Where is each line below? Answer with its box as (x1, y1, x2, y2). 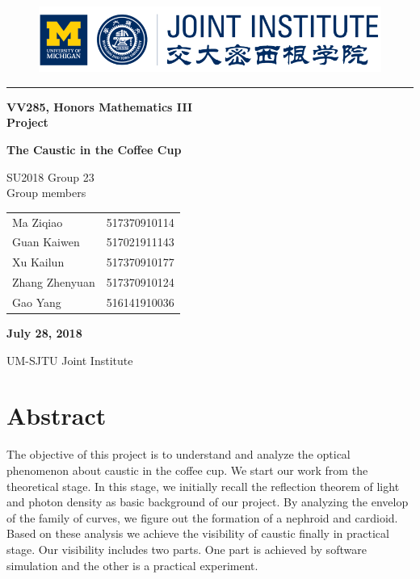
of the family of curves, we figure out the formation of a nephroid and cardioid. (6, 509, 398, 526)
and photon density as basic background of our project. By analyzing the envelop (6, 493, 409, 510)
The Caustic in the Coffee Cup (6, 141, 182, 158)
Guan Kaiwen (12, 233, 80, 250)
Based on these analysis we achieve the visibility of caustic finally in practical (6, 525, 389, 542)
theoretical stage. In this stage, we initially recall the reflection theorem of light (6, 477, 400, 494)
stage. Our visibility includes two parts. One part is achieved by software (6, 540, 367, 557)
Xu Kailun (12, 254, 65, 271)
